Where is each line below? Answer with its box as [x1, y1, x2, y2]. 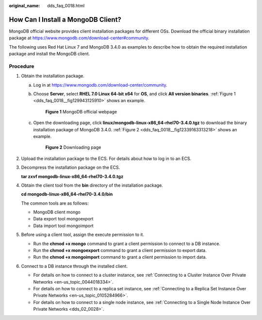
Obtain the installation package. [21, 73, 85, 79]
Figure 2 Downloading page [45, 144, 101, 150]
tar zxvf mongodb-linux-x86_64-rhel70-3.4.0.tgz [21, 173, 124, 179]
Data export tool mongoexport [33, 216, 94, 222]
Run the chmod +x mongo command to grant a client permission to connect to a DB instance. [33, 241, 221, 247]
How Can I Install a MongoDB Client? [9, 15, 121, 24]
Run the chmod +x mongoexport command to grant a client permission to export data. [33, 248, 207, 253]
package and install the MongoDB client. [9, 51, 90, 57]
